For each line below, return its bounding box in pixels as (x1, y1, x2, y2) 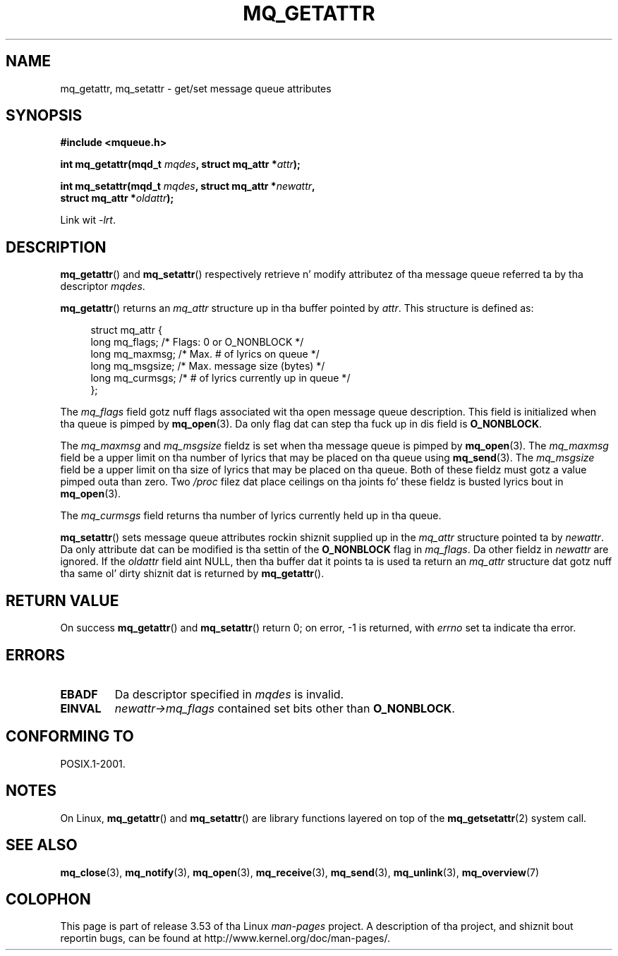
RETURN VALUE (6, 591, 119, 610)
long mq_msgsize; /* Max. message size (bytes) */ (90, 360, 325, 373)
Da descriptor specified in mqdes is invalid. (114, 686, 344, 701)
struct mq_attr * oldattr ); (60, 192, 174, 205)
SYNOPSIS (6, 107, 83, 125)
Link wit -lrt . (60, 214, 116, 226)
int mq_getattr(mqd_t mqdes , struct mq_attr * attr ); (60, 158, 301, 171)
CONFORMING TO (6, 727, 134, 746)
